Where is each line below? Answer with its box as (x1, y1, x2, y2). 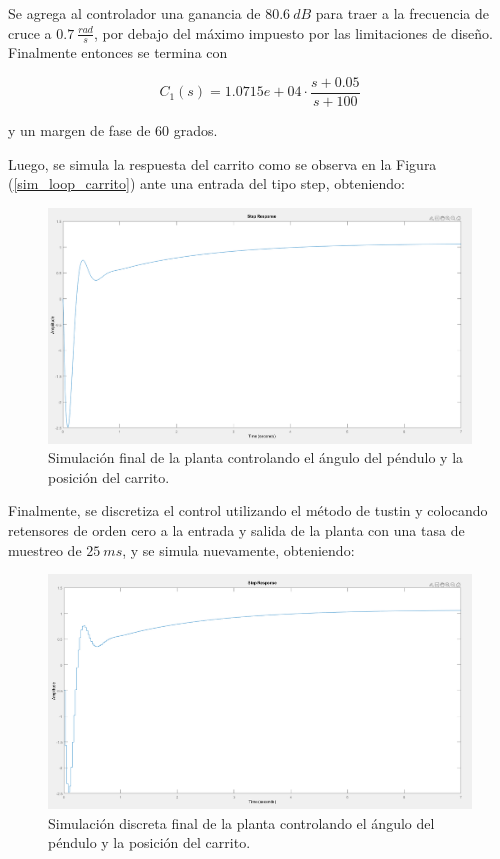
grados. (173, 120, 218, 141)
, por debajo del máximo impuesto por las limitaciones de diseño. (93, 22, 493, 43)
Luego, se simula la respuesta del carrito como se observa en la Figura (8, 153, 437, 174)
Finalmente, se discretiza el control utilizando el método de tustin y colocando (8, 500, 488, 521)
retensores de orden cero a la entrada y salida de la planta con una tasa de (8, 520, 465, 541)
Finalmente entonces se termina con (8, 42, 228, 63)
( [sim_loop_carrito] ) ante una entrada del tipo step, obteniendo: (8, 173, 405, 194)
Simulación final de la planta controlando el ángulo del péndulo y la (48, 447, 464, 468)
